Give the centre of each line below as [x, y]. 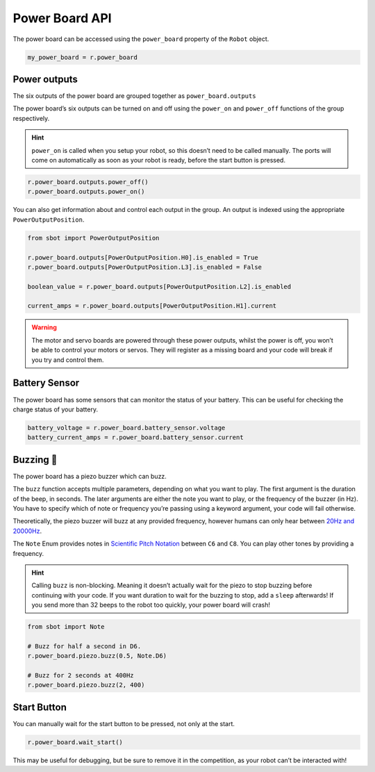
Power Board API [62, 18]
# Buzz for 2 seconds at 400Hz [81, 675]
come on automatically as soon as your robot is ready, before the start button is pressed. [159, 160]
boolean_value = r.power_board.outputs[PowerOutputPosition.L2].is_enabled [159, 286]
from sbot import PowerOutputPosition [93, 238]
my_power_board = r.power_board [83, 57]
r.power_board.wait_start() [75, 742]
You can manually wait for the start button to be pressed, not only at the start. [124, 723]
